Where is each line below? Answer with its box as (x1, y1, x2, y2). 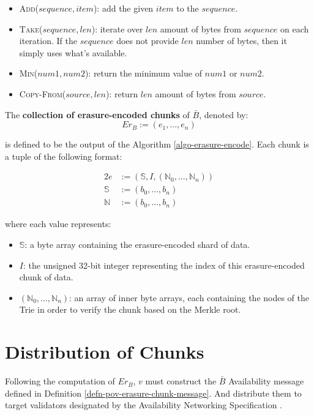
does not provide (116, 34, 179, 47)
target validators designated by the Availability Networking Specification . (5, 398, 282, 411)
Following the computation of (5, 375, 115, 387)
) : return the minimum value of (84, 67, 202, 80)
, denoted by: (199, 108, 249, 121)
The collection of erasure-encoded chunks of (5, 108, 190, 121)
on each (280, 22, 309, 35)
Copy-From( (19, 87, 66, 100)
